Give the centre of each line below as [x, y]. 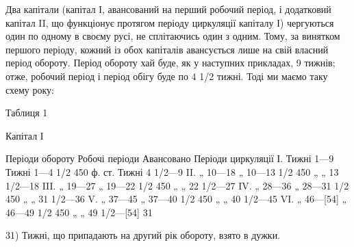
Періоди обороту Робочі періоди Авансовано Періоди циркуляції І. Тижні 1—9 [170, 158]
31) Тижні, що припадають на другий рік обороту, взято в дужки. [143, 235]
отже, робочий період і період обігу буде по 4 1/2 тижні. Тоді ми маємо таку [167, 76]
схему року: [30, 89]
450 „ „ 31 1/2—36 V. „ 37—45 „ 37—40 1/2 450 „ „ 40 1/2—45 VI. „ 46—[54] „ [176, 199]
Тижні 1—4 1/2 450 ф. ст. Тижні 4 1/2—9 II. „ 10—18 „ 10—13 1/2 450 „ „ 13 [172, 171]
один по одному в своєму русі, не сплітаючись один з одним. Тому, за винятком [173, 36]
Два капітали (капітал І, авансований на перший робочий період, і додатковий [168, 9]
